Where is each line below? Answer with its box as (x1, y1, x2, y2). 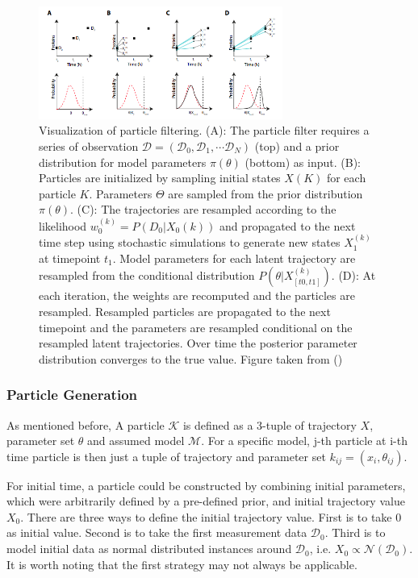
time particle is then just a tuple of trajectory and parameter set (6, 447, 326, 464)
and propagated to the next (219, 217, 356, 234)
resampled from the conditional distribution (39, 267, 255, 284)
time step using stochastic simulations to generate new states (39, 234, 341, 251)
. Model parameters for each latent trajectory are (112, 249, 356, 266)
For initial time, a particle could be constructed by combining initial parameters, (6, 476, 406, 493)
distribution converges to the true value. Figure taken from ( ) (39, 350, 343, 367)
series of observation (39, 137, 139, 154)
